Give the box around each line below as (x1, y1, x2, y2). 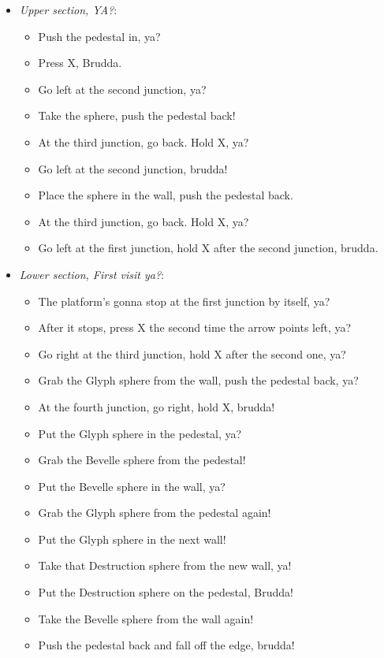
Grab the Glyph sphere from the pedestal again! (38, 504, 271, 521)
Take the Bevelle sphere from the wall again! (38, 610, 254, 626)
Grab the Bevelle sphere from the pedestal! (38, 452, 246, 468)
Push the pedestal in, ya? (38, 28, 161, 44)
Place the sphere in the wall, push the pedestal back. (38, 187, 293, 203)
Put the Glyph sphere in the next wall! (38, 530, 226, 547)
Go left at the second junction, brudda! (38, 160, 228, 177)
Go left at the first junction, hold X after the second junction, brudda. (38, 240, 378, 256)
